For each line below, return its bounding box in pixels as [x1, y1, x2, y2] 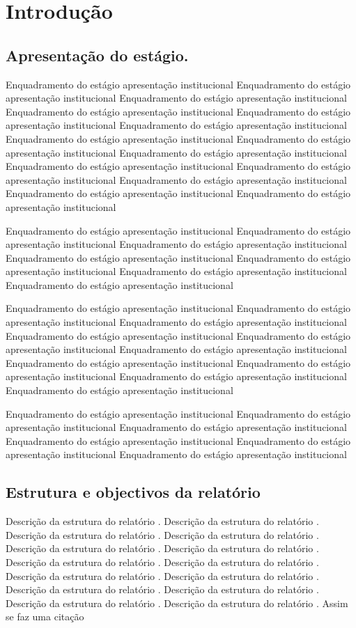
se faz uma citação [6, 609, 84, 624]
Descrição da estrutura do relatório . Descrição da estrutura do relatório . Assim [6, 595, 348, 610]
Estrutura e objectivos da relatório [6, 481, 261, 503]
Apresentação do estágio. [6, 44, 189, 65]
